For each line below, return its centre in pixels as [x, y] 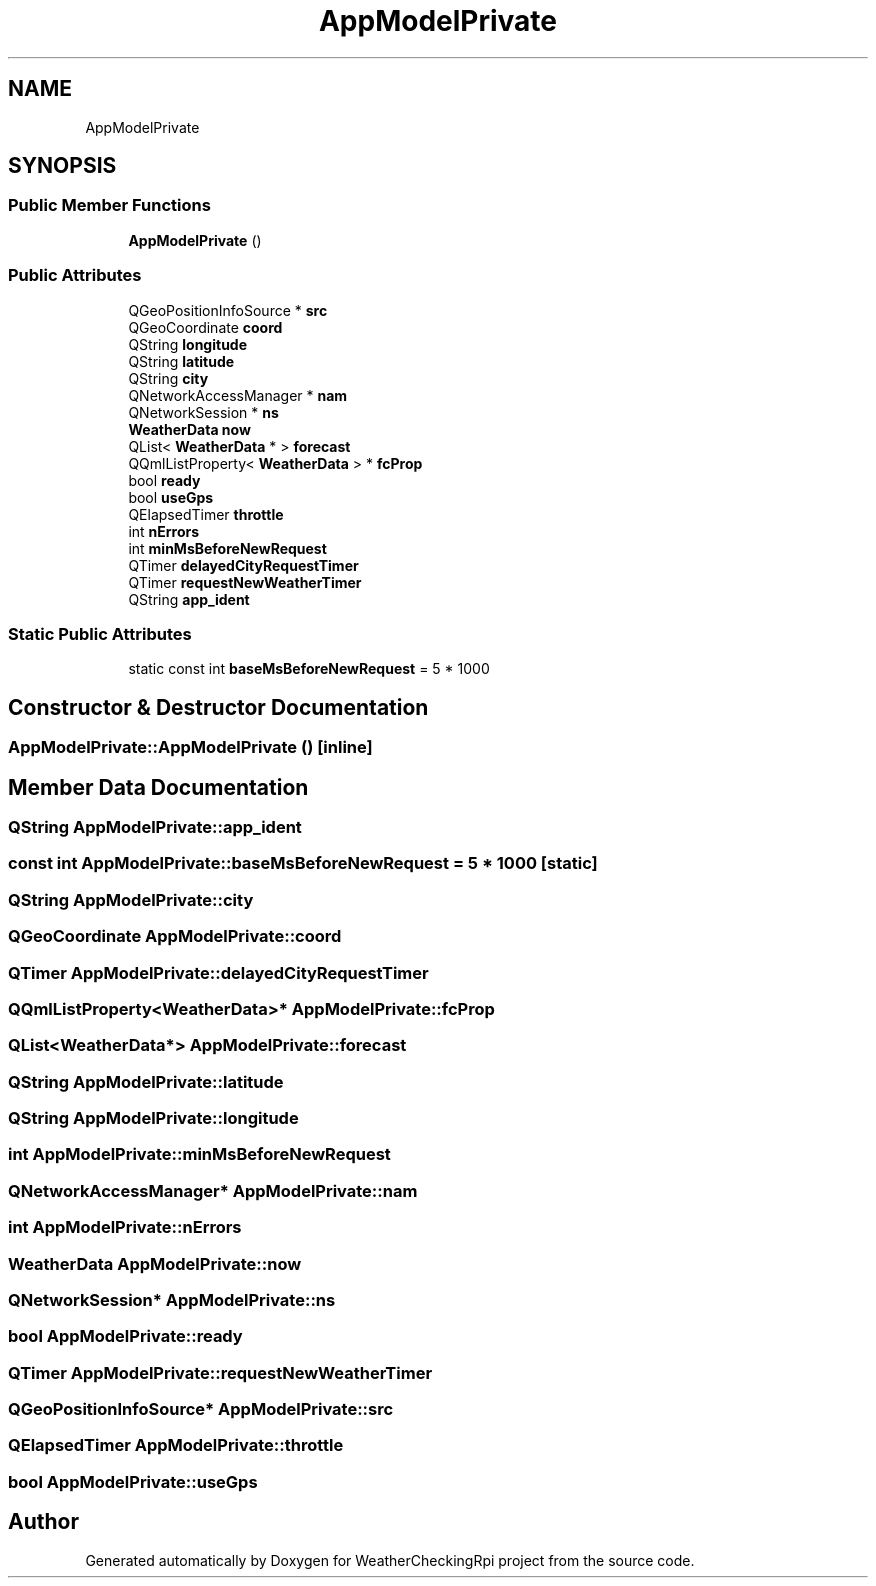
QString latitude [181, 361]
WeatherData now [189, 429]
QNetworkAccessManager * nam [238, 395]
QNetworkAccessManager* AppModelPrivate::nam [213, 1190]
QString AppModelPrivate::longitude [153, 1118]
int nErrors [164, 531]
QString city [168, 378]
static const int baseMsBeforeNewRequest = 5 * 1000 [309, 669]
